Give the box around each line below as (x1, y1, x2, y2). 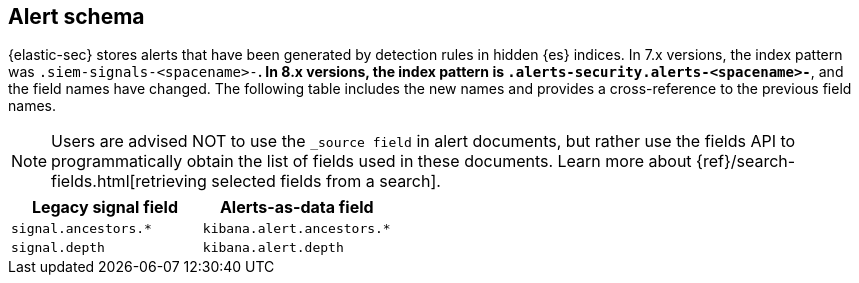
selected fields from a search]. (211, 171, 441, 192)
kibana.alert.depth (202, 240, 344, 256)
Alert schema (8, 4, 145, 29)
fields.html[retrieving (51, 171, 207, 192)
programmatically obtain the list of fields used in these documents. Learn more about (51, 151, 692, 172)
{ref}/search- (696, 151, 796, 172)
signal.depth (11, 240, 105, 256)
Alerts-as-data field (219, 197, 374, 218)
